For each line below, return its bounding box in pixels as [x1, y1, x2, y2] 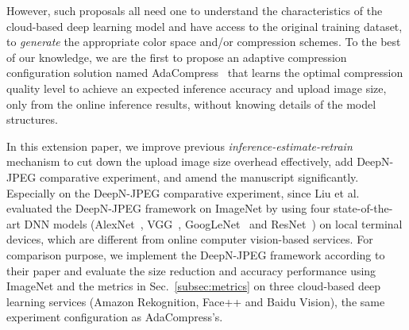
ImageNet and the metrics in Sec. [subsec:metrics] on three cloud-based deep [6, 278, 381, 294]
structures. [6, 111, 58, 128]
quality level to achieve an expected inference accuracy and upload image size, [6, 79, 387, 96]
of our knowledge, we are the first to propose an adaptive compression [6, 48, 347, 65]
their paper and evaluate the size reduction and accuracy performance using [6, 262, 376, 278]
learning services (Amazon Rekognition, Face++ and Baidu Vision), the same [6, 293, 385, 309]
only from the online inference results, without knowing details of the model [6, 95, 376, 112]
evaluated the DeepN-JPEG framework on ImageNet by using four [6, 200, 330, 217]
